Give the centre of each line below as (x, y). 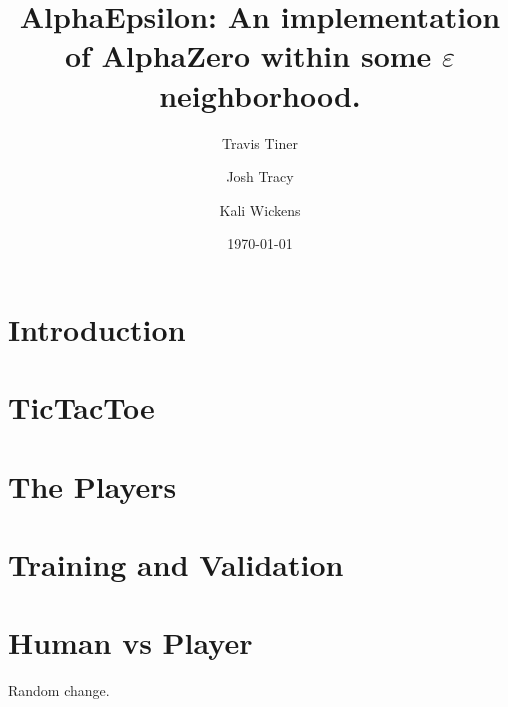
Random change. (59, 690)
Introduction (97, 328)
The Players (92, 485)
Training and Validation (176, 564)
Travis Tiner (260, 142)
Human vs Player (130, 642)
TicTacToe (81, 407)
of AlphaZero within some (248, 55)
